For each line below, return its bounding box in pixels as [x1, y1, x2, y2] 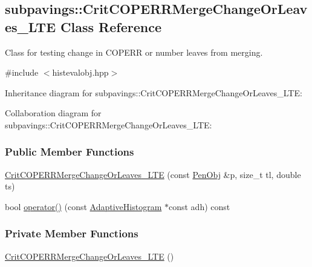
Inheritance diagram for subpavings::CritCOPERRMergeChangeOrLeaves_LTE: [5, 86, 302, 99]
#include [5, 66, 39, 79]
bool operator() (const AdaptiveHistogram [5, 200, 162, 213]
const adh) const [168, 200, 230, 213]
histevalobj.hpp [52, 66, 109, 79]
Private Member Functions [5, 226, 138, 241]
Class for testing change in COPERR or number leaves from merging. [5, 45, 263, 58]
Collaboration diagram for [5, 107, 102, 119]
